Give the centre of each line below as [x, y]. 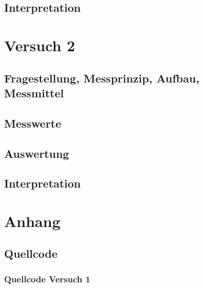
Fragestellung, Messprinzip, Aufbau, [102, 78]
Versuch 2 [40, 45]
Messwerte [33, 123]
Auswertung [37, 153]
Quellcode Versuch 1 [47, 279]
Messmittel [34, 92]
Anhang [32, 221]
